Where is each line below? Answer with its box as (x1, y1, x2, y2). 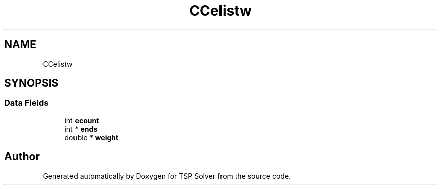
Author (4, 150, 40, 163)
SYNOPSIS (4, 77, 59, 90)
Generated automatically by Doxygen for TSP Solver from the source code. (43, 171, 291, 180)
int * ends (64, 124, 98, 133)
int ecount (64, 116, 99, 125)
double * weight (64, 133, 119, 142)
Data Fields (4, 98, 49, 108)
